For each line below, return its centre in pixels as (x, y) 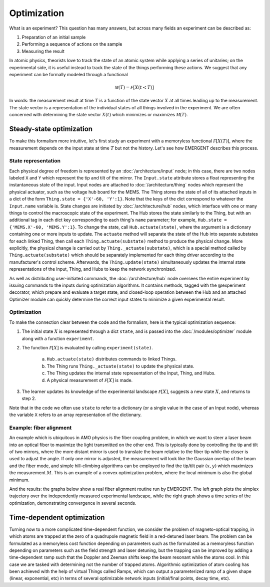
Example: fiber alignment (40, 428)
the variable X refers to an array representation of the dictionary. (75, 415)
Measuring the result (43, 51)
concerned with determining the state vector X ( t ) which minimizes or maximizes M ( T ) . (98, 115)
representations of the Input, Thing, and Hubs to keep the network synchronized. (92, 269)
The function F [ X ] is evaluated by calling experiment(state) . (87, 348)
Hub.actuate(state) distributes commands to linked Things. (112, 359)
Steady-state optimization (51, 129)
